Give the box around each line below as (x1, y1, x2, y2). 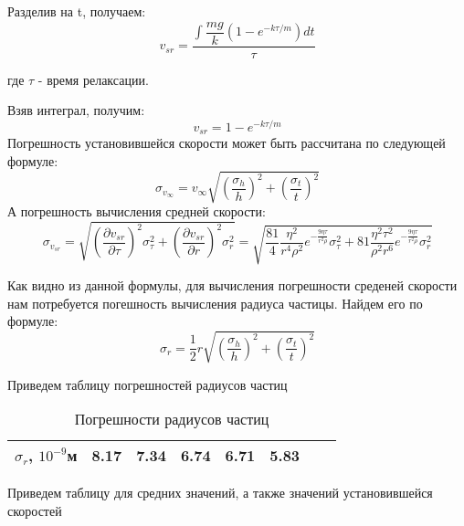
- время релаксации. (37, 69, 149, 89)
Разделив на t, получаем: (7, 2, 146, 20)
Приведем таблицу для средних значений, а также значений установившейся (7, 483, 433, 502)
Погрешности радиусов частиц (74, 408, 269, 430)
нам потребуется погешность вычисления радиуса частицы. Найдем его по (7, 293, 423, 312)
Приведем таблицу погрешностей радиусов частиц (7, 374, 288, 394)
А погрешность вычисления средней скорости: (7, 202, 266, 221)
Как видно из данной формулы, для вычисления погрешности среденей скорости (7, 276, 458, 295)
